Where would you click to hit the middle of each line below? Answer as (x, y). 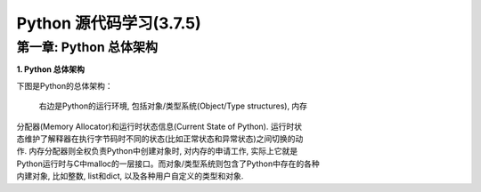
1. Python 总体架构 (50, 69)
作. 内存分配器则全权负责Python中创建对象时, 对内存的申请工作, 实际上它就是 (157, 151)
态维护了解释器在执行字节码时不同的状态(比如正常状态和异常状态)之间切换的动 (160, 139)
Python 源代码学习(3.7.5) (109, 23)
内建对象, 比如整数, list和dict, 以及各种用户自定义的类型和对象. (130, 176)
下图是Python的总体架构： (65, 85)
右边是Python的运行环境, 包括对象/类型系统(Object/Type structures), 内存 (173, 106)
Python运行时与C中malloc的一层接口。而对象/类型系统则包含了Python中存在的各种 (168, 164)
